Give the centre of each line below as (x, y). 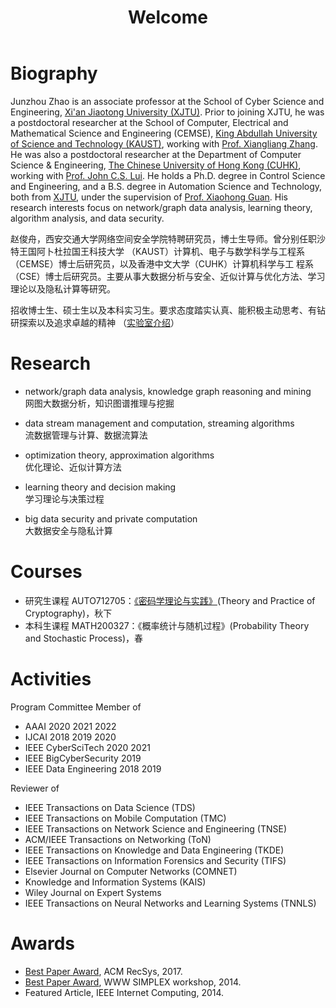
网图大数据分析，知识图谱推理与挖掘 (99, 403)
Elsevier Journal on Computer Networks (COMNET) (131, 871)
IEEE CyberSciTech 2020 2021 (87, 747)
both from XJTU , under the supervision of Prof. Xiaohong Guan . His (149, 197)
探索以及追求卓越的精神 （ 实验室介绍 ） (99, 322)
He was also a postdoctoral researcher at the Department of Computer (156, 154)
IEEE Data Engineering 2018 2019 (93, 768)
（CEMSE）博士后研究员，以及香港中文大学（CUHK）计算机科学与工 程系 (162, 263)
